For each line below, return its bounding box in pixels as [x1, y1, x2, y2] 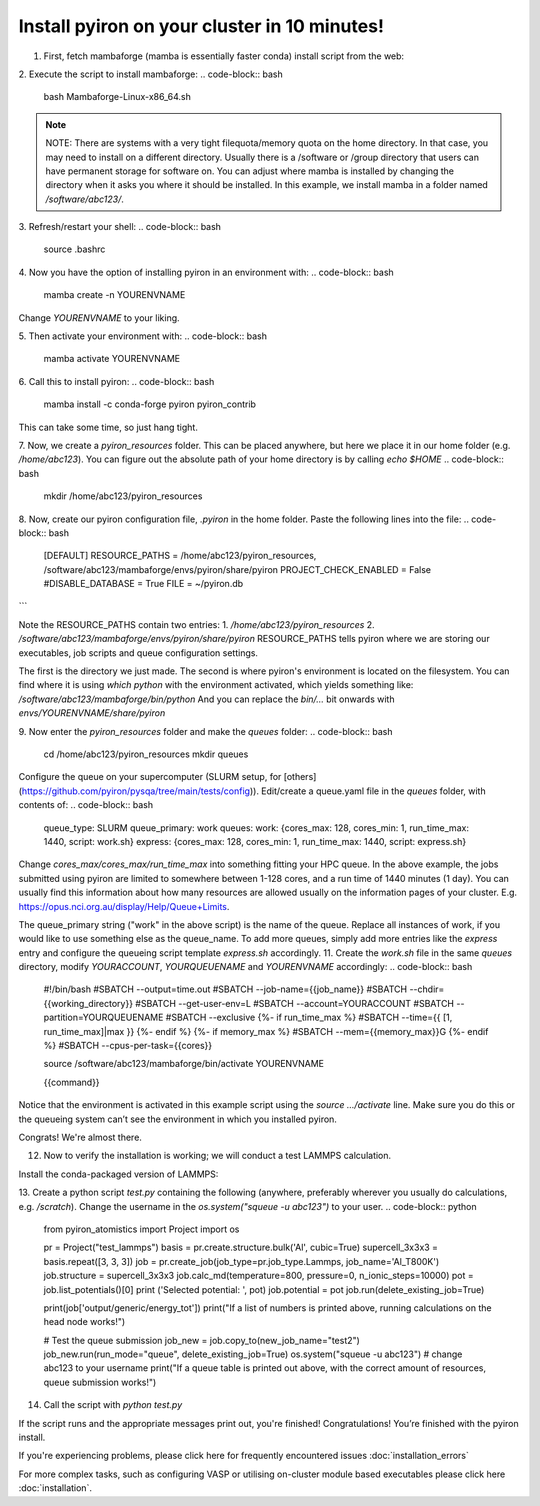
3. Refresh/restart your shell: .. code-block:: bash [18, 221, 222, 233]
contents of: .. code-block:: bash [18, 799, 154, 811]
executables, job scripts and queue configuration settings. [18, 646, 259, 659]
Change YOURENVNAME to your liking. [18, 311, 180, 324]
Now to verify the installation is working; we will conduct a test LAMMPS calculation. [43, 1150, 392, 1162]
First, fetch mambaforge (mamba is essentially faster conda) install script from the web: [43, 50, 405, 62]
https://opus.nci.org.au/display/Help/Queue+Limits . [18, 900, 230, 912]
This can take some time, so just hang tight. [18, 421, 199, 433]
